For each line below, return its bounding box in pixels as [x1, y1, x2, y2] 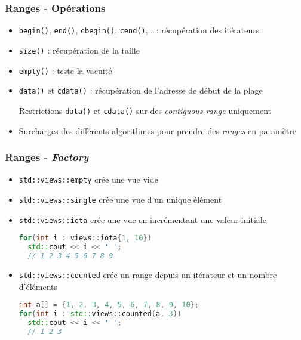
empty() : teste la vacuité [19, 64, 112, 76]
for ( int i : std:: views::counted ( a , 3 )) [19, 310, 182, 319]
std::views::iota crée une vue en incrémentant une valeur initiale [19, 213, 266, 225]
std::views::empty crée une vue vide [19, 173, 158, 186]
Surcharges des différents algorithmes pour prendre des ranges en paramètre [19, 124, 297, 137]
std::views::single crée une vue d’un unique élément [19, 193, 222, 205]
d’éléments [19, 280, 58, 292]
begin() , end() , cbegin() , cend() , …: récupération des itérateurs [19, 24, 260, 36]
